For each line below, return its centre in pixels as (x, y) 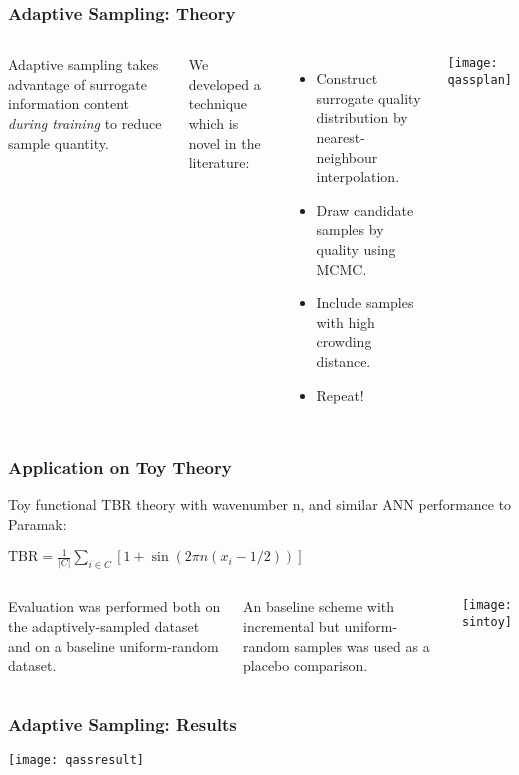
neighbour (347, 156)
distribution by (362, 117)
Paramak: (37, 523)
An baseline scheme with (319, 606)
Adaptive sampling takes (83, 64)
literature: (219, 162)
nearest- (340, 137)
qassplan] (480, 79)
